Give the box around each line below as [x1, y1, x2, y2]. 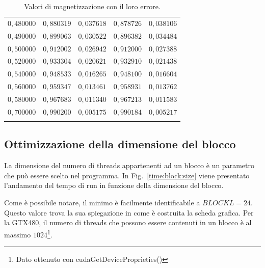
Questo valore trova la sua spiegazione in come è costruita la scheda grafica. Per [4, 207, 254, 218]
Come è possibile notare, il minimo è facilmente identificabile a [4, 197, 200, 208]
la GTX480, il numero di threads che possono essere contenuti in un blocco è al [4, 217, 252, 228]
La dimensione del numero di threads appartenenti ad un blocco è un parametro [4, 160, 254, 171]
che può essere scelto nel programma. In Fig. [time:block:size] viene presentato [4, 170, 250, 180]
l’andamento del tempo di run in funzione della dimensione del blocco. [4, 180, 224, 191]
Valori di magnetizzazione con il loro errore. [24, 1, 161, 11]
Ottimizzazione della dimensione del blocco [4, 136, 236, 152]
